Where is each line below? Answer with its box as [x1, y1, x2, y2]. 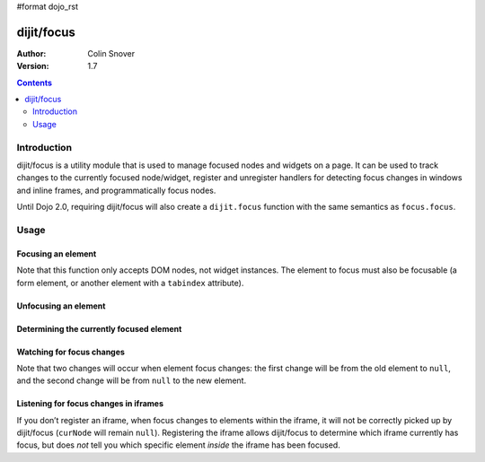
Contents [16, 77, 53, 88]
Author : [16, 48, 47, 58]
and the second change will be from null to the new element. [16, 375, 247, 386]
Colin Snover [87, 48, 136, 58]
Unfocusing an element [16, 301, 106, 311]
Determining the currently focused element [16, 323, 182, 334]
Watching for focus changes [16, 346, 126, 357]
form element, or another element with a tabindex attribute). [16, 277, 244, 288]
